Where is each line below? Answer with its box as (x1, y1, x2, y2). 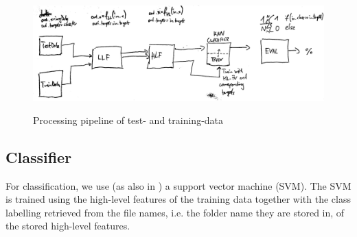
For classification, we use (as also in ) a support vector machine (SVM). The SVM (5, 178, 352, 192)
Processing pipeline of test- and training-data (33, 112, 224, 127)
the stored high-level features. (5, 219, 130, 233)
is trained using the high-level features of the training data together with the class (5, 192, 351, 206)
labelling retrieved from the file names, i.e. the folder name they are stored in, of (5, 205, 345, 219)
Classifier (5, 146, 72, 167)
